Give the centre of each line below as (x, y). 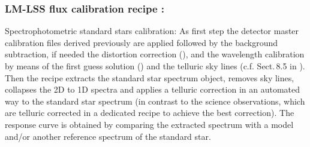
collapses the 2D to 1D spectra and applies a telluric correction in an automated (152, 89)
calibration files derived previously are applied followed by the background (142, 42)
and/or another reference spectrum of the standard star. (108, 136)
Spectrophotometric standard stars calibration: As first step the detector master (152, 31)
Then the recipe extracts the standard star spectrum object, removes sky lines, (150, 77)
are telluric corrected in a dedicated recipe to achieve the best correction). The (150, 113)
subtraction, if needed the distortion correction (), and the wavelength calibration (155, 54)
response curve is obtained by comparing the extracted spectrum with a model (149, 124)
